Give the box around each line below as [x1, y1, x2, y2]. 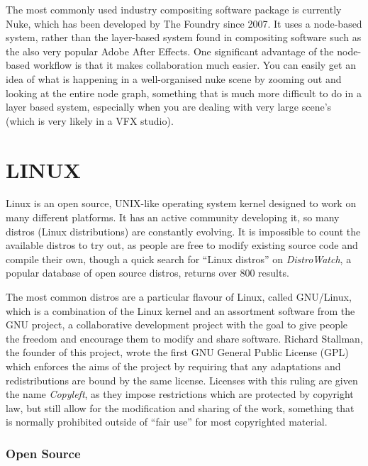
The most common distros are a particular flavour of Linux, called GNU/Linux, [6, 289, 352, 304]
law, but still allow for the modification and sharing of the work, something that [6, 400, 355, 415]
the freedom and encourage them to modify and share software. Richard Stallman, [6, 331, 363, 345]
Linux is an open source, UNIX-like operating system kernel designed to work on [6, 196, 357, 211]
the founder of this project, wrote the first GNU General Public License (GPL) [6, 345, 349, 360]
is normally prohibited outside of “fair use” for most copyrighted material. [6, 414, 328, 429]
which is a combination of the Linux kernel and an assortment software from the [6, 303, 355, 318]
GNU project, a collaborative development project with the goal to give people [6, 317, 348, 332]
